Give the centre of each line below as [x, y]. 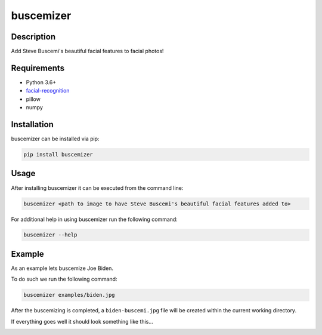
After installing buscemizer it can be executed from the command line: [97, 188]
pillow [33, 99]
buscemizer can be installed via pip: [55, 139]
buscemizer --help [50, 235]
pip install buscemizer [58, 155]
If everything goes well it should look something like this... [82, 321]
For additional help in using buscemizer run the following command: [95, 219]
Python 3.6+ [41, 82]
